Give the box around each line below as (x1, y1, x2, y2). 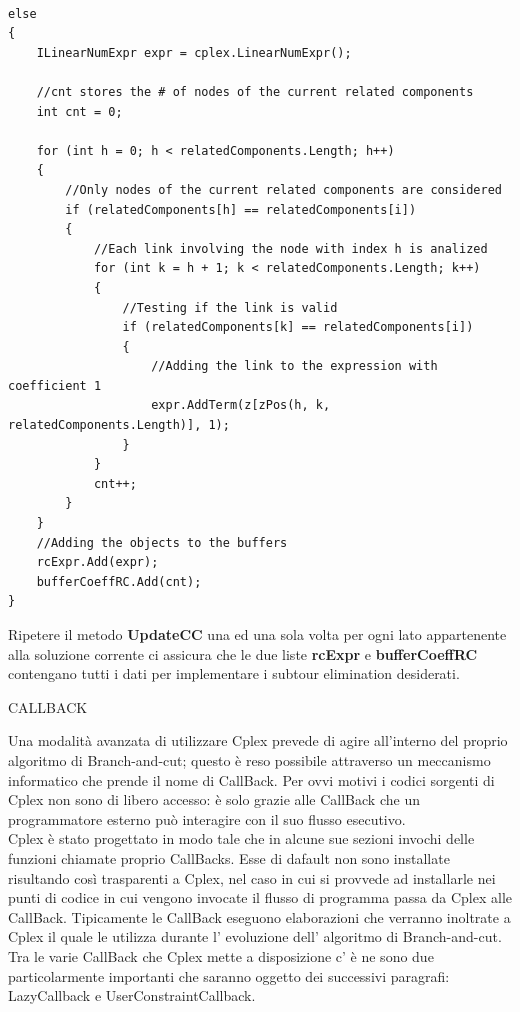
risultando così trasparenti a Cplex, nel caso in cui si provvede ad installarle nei (8, 867, 496, 888)
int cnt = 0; (36, 104, 123, 119)
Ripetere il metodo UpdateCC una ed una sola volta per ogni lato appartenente (8, 624, 507, 644)
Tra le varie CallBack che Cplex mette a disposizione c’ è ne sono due (8, 945, 434, 966)
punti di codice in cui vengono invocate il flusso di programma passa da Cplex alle (8, 887, 512, 908)
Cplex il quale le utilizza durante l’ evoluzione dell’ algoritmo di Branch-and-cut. (8, 926, 502, 947)
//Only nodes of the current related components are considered (65, 182, 502, 197)
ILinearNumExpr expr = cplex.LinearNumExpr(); (36, 45, 352, 60)
